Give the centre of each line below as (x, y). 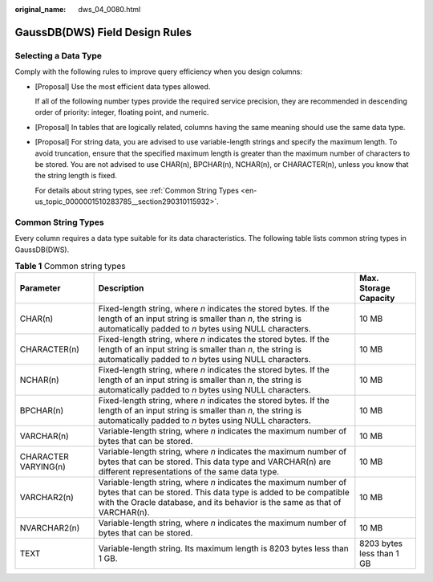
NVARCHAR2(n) (50, 528)
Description (121, 288)
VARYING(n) (42, 467)
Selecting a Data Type (59, 55)
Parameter (40, 288)
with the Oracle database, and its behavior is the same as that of (220, 503)
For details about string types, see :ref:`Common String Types (137, 190)
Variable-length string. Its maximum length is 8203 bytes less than (223, 548)
